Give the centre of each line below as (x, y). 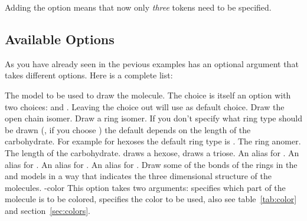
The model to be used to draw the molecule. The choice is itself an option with (148, 95)
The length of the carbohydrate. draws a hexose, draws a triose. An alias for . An (152, 152)
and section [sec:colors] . (48, 210)
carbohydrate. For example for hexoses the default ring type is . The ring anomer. (153, 141)
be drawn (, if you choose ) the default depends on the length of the (128, 129)
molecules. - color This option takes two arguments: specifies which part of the (145, 187)
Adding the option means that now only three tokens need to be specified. (138, 7)
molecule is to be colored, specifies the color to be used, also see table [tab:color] (151, 199)
